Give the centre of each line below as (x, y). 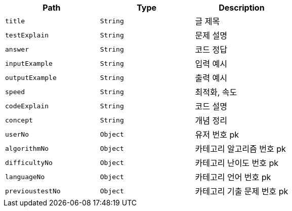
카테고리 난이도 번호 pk (237, 163)
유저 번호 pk (217, 135)
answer (17, 49)
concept (19, 120)
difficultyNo (29, 162)
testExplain (27, 35)
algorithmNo (27, 148)
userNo (17, 134)
